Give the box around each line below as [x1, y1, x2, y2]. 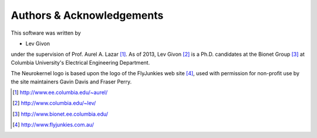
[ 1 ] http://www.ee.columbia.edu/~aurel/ [12, 89, 108, 96]
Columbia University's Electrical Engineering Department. [11, 59, 150, 66]
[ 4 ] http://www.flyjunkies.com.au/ [12, 121, 94, 129]
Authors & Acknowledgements [11, 9, 164, 22]
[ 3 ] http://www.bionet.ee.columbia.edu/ [12, 110, 109, 117]
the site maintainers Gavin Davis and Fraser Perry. [11, 78, 132, 85]
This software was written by [11, 29, 82, 36]
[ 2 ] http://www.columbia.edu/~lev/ [12, 100, 96, 107]
